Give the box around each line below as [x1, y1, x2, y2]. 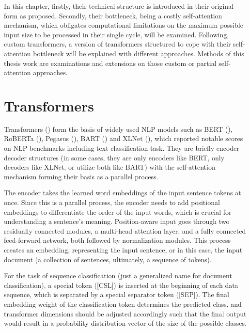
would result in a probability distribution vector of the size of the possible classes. [4, 318, 247, 328]
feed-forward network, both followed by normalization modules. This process [4, 235, 231, 245]
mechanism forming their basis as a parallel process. [4, 171, 158, 181]
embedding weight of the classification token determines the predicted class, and [4, 299, 242, 309]
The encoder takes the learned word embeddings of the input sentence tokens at [4, 188, 241, 198]
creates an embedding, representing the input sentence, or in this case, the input [4, 245, 243, 254]
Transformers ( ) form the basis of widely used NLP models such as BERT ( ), [4, 124, 233, 134]
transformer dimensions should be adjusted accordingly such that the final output [4, 308, 247, 318]
